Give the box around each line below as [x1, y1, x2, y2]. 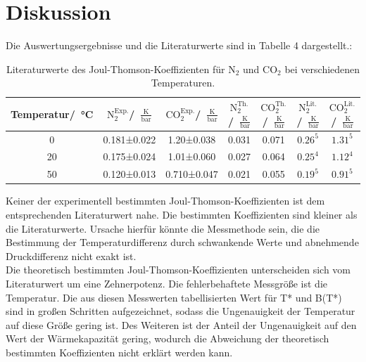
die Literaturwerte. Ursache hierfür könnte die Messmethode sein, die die [6, 221, 320, 235]
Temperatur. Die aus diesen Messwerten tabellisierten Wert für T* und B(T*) [6, 290, 342, 304]
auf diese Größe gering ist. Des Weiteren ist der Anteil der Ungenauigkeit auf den [6, 317, 357, 332]
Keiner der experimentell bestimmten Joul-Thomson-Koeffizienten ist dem [6, 193, 325, 208]
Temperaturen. [151, 75, 215, 90]
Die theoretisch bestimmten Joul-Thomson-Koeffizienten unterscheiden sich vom [6, 262, 351, 277]
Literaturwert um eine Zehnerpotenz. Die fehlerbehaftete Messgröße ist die [6, 276, 328, 290]
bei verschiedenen [284, 61, 360, 76]
